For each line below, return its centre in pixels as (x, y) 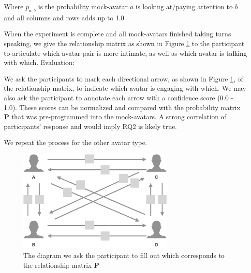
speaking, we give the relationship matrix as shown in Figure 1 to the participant (124, 43)
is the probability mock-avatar (83, 6)
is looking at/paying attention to (184, 6)
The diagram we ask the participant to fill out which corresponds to (124, 255)
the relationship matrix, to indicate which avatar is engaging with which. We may (125, 88)
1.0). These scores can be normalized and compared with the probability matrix (122, 107)
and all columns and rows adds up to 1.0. (65, 17)
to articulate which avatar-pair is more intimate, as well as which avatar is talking (125, 53)
